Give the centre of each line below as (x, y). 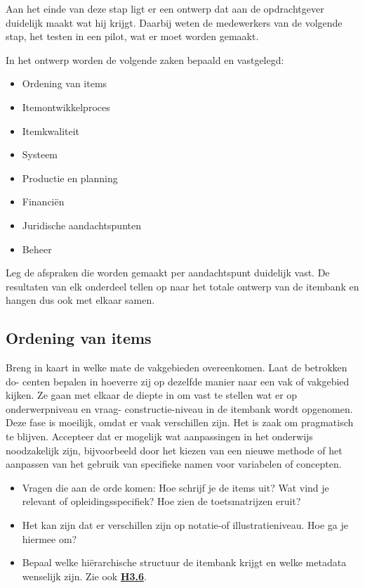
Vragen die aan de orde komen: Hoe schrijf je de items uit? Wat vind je (175, 487)
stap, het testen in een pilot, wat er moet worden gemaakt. (132, 36)
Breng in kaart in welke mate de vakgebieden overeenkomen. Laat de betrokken (177, 367)
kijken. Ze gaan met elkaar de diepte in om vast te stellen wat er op (152, 395)
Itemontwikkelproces (66, 107)
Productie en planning (70, 178)
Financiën (43, 202)
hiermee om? (49, 538)
